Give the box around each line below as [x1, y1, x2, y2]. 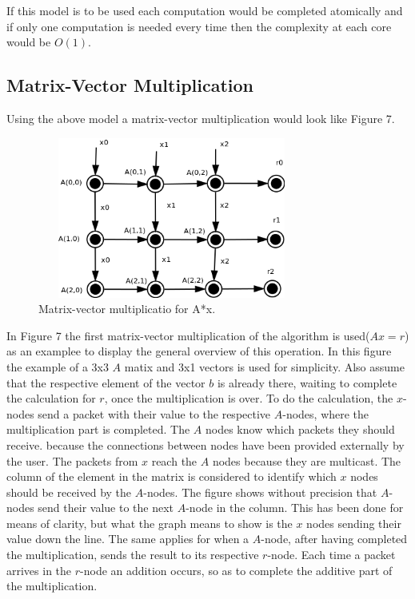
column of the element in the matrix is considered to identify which [6, 468, 337, 485]
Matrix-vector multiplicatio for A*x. [38, 300, 216, 317]
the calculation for [6, 390, 96, 407]
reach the [151, 452, 198, 469]
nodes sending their [306, 514, 401, 531]
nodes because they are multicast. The [212, 452, 401, 469]
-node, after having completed [261, 530, 408, 547]
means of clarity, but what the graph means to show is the [6, 514, 293, 531]
